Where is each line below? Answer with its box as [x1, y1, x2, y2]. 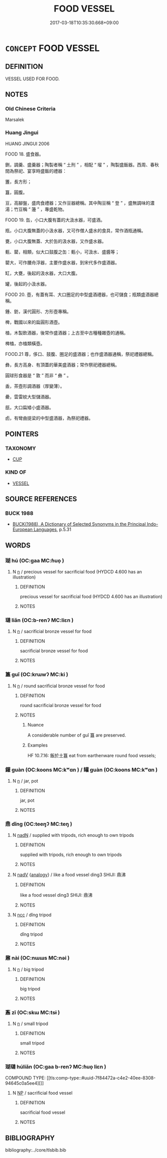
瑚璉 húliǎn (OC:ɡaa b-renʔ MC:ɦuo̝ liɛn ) [5, 1063, 106, 1070]
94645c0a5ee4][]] [5, 1080, 44, 1086]
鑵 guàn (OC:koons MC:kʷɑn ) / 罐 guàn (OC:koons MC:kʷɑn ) [5, 766, 158, 773]
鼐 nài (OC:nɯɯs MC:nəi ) [5, 954, 70, 961]
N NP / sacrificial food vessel [12, 1090, 73, 1096]
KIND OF [5, 469, 27, 476]
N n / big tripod [12, 966, 44, 972]
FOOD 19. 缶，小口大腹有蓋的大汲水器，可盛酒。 [5, 217, 105, 223]
